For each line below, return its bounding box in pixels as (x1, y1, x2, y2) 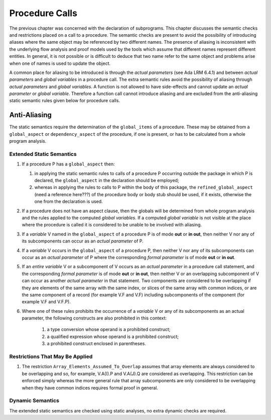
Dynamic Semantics (9, 397, 60, 404)
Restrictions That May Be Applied (9, 353, 93, 360)
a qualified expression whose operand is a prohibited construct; (47, 333, 179, 340)
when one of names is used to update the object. (9, 60, 111, 66)
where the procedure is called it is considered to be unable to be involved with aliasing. (22, 222, 202, 228)
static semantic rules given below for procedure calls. (9, 98, 120, 104)
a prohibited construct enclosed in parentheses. (47, 341, 147, 347)
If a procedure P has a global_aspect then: (22, 161, 115, 167)
